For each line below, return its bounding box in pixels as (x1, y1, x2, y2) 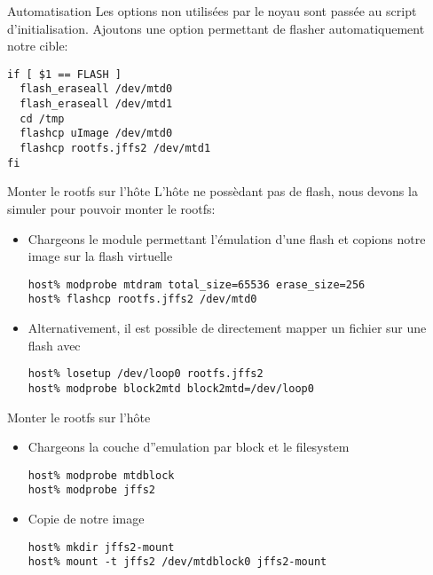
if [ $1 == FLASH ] (7, 67, 122, 81)
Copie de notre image (28, 509, 145, 528)
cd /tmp (20, 112, 65, 125)
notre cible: (7, 36, 68, 55)
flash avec (28, 335, 81, 354)
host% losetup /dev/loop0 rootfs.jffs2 (28, 367, 264, 381)
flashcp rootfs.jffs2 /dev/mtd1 (20, 142, 211, 155)
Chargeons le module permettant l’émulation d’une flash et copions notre (28, 229, 426, 248)
